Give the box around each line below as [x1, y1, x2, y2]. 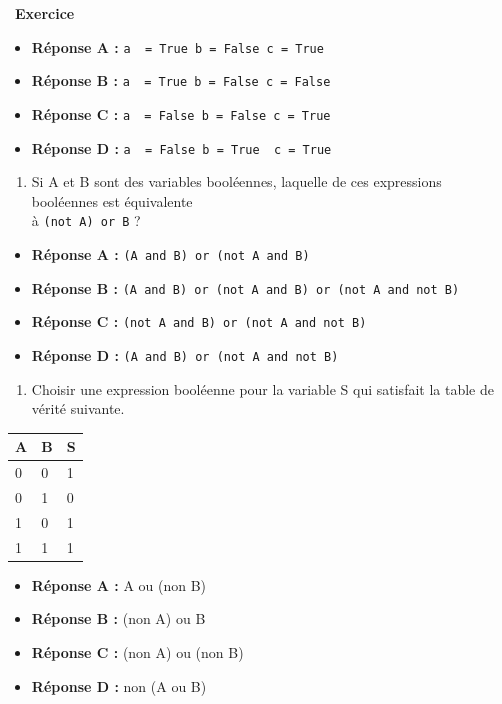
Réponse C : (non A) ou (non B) [31, 642, 244, 663]
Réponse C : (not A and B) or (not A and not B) [31, 311, 367, 332]
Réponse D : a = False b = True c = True [31, 137, 332, 158]
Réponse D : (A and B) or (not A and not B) [31, 345, 339, 366]
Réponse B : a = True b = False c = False [31, 70, 331, 91]
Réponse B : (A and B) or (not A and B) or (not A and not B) [31, 277, 460, 298]
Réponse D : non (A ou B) [31, 675, 207, 696]
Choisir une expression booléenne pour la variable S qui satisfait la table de [31, 378, 494, 399]
